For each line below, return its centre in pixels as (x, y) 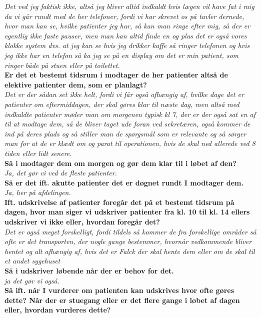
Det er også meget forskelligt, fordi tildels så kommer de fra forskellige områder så (130, 231)
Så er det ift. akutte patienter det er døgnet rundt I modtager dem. (124, 182)
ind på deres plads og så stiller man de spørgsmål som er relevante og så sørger (125, 133)
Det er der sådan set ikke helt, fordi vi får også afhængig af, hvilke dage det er (124, 94)
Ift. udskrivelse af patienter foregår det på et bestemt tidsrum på (119, 202)
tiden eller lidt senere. (38, 153)
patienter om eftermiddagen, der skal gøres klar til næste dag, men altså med (122, 104)
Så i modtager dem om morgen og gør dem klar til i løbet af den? (120, 163)
